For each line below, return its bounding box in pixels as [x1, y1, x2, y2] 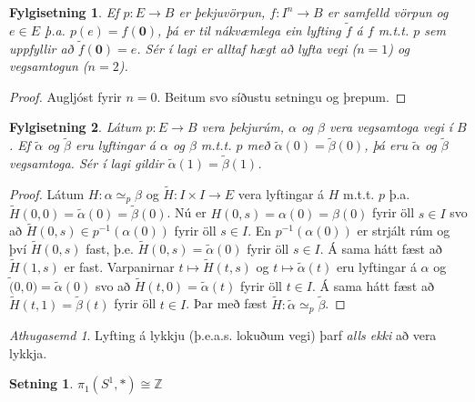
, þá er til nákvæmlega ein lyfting [157, 20, 341, 39]
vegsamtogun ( [9, 56, 88, 75]
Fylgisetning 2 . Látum [9, 117, 142, 136]
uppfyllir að [9, 38, 74, 57]
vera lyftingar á [237, 184, 325, 203]
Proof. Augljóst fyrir [9, 86, 122, 106]
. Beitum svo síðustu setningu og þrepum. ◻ [157, 86, 407, 106]
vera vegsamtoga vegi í [328, 117, 453, 136]
